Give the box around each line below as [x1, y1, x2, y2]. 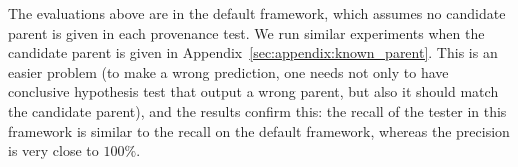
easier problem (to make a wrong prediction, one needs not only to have [8, 61, 449, 82]
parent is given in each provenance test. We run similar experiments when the [8, 22, 485, 43]
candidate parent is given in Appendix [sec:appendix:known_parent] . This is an [8, 42, 498, 63]
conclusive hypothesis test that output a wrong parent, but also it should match [8, 81, 499, 102]
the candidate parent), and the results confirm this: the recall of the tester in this [8, 100, 507, 121]
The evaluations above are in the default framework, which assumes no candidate [8, 3, 506, 23]
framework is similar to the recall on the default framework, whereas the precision [8, 120, 510, 141]
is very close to [8, 140, 99, 161]
